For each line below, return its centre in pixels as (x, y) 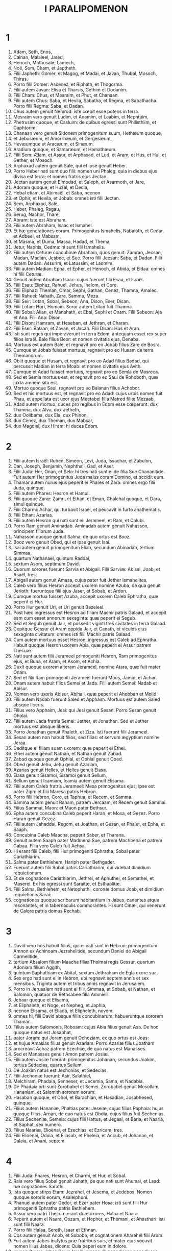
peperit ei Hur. (28, 602)
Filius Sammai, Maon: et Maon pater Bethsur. (60, 807)
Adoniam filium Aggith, (37, 967)
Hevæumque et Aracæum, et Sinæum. (53, 144)
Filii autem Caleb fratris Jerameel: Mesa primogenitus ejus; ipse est (84, 786)
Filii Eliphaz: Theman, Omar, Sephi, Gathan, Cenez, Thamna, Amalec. (85, 290)
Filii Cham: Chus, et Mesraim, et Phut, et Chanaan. (66, 95)
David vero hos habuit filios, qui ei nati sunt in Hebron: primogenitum (85, 945)
